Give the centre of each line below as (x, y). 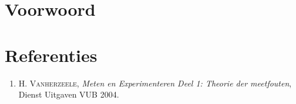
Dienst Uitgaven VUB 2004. (69, 94)
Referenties (51, 55)
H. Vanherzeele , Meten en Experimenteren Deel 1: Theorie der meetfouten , (155, 83)
